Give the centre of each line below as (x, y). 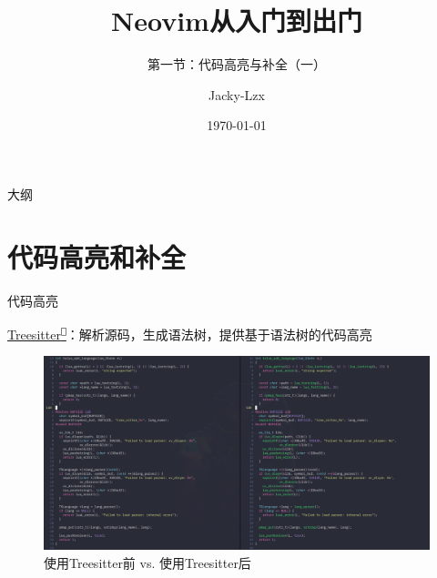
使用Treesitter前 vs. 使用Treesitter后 (147, 562)
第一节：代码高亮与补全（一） (237, 64)
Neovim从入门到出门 (237, 20)
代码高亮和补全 (97, 256)
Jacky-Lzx (237, 94)
